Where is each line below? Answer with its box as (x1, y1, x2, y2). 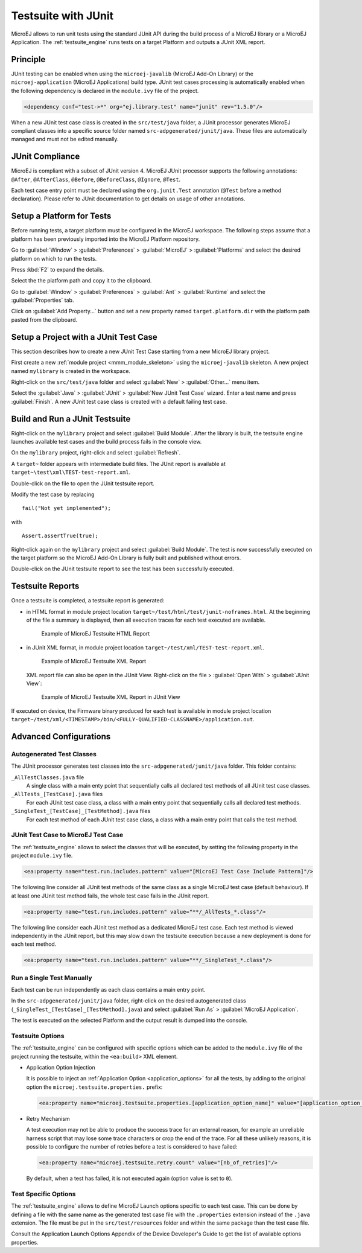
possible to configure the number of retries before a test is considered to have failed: (26, 1143, 238, 1150)
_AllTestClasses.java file (11, 773, 84, 781)
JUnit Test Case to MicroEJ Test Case (11, 831, 124, 839)
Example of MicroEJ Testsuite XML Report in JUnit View (41, 693, 180, 701)
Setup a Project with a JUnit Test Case (11, 332, 158, 342)
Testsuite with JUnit (11, 9, 114, 22)
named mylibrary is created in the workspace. (11, 367, 131, 374)
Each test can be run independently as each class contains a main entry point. (11, 986, 206, 993)
